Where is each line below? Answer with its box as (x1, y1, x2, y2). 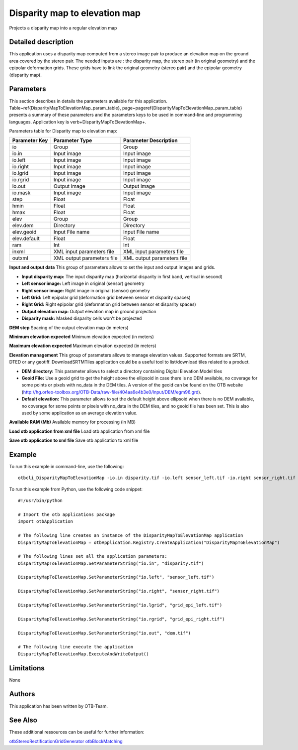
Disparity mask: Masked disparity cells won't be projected (21, 315, 142, 321)
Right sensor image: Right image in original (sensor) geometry (21, 287, 150, 293)
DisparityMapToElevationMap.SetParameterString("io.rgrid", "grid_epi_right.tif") (18, 616, 225, 622)
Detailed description (9, 38, 74, 46)
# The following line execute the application (18, 644, 134, 650)
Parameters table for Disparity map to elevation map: (9, 128, 118, 134)
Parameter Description (123, 137, 178, 144)
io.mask (12, 189, 31, 196)
